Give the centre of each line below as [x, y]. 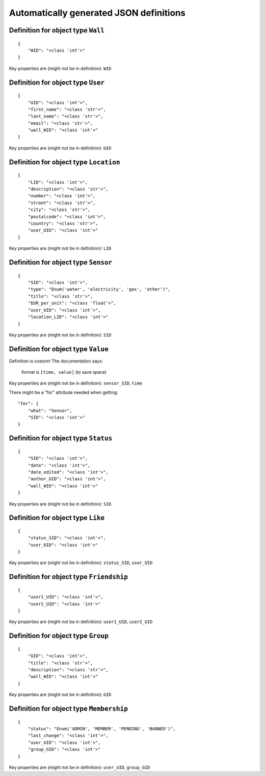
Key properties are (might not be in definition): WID [60, 68]
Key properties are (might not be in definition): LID [60, 248]
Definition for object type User [57, 82]
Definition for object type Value [59, 349]
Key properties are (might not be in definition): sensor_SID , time [76, 383]
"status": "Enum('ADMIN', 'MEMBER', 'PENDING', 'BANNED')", [102, 729]
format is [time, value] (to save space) [64, 372]
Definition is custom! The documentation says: [56, 361]
